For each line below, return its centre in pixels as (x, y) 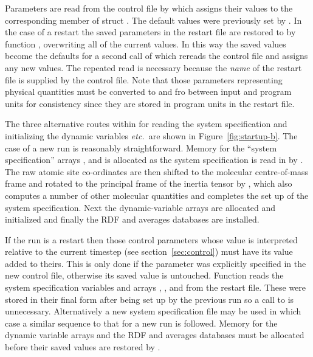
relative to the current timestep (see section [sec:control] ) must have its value (149, 251)
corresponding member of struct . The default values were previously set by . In (153, 20)
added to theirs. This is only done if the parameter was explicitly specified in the (156, 263)
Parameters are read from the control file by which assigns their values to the (149, 8)
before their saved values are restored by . (83, 347)
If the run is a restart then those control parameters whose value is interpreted (151, 239)
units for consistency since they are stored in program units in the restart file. (150, 103)
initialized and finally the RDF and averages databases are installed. (132, 219)
